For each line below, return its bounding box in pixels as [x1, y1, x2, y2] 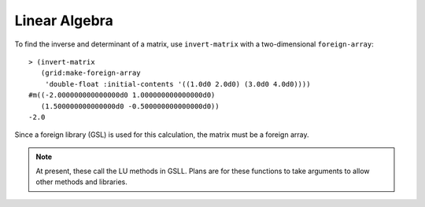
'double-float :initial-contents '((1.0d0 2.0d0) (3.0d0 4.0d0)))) [44, 79, 311, 88]
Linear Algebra [14, 12, 113, 29]
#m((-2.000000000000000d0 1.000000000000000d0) [28, 91, 216, 100]
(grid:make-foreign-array [40, 68, 141, 78]
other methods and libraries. [35, 177, 128, 187]
